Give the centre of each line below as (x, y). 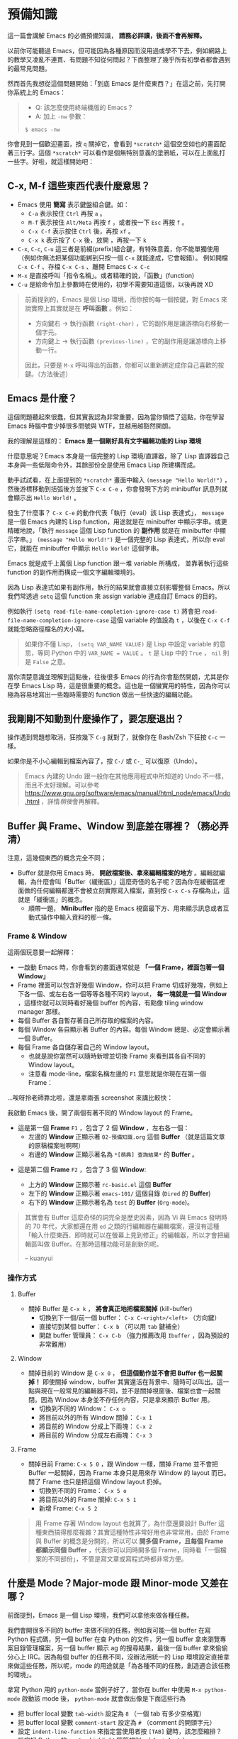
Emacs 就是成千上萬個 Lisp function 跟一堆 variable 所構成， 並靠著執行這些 (118, 563)
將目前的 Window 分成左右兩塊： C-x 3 (95, 1435)
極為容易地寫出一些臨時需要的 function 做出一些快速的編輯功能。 (102, 694)
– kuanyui (39, 1258)
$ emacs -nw (42, 129)
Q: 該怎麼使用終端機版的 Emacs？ (84, 107)
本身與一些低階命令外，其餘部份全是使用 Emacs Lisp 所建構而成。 (103, 465)
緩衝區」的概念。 (61, 900)
